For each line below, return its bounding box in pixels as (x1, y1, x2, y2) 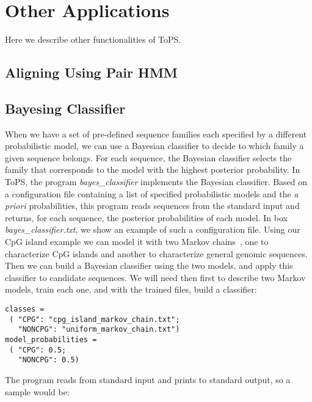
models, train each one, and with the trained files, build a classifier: (5, 283, 257, 296)
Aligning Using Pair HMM (5, 63, 178, 82)
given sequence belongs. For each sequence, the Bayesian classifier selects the (5, 151, 292, 164)
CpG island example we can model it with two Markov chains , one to (5, 235, 269, 248)
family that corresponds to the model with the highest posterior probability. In (5, 163, 300, 176)
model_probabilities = (5, 335, 97, 344)
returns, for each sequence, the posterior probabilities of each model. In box (5, 211, 288, 224)
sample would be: (5, 385, 70, 398)
